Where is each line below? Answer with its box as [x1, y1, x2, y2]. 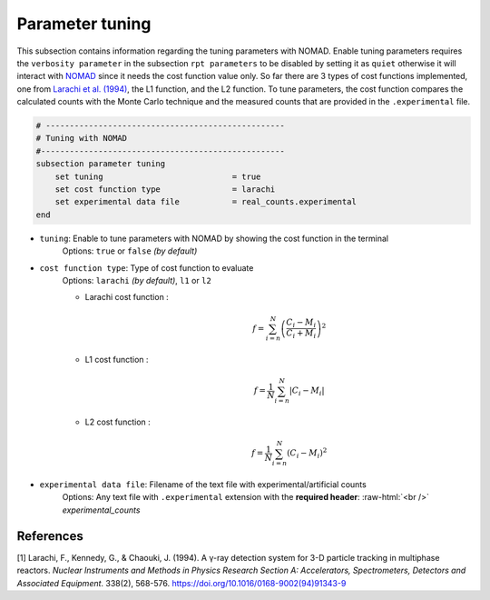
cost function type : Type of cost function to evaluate [39, 262, 254, 273]
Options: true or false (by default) [62, 245, 198, 256]
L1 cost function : [84, 355, 149, 365]
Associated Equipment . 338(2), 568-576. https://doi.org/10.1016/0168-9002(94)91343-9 [16, 577, 347, 588]
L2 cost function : [84, 416, 152, 427]
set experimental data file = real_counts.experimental [54, 196, 358, 207]
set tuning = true [54, 171, 261, 182]
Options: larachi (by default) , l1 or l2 [62, 275, 212, 285]
